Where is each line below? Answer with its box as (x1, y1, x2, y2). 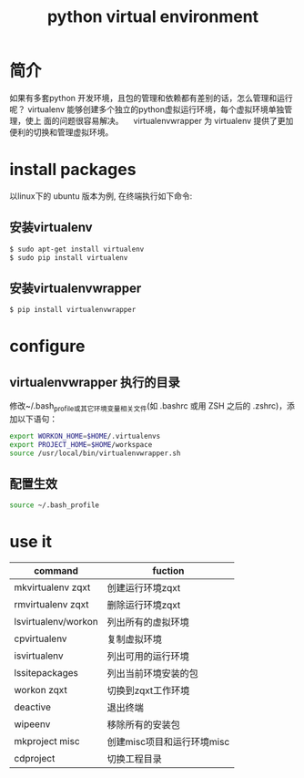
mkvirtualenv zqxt (14, 581, 91, 594)
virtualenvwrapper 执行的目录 (9, 374, 180, 389)
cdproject (14, 752, 56, 765)
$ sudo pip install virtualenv (9, 253, 128, 262)
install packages (9, 160, 137, 180)
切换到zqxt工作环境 (106, 684, 190, 697)
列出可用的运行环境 (106, 650, 189, 663)
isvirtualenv (14, 649, 64, 662)
